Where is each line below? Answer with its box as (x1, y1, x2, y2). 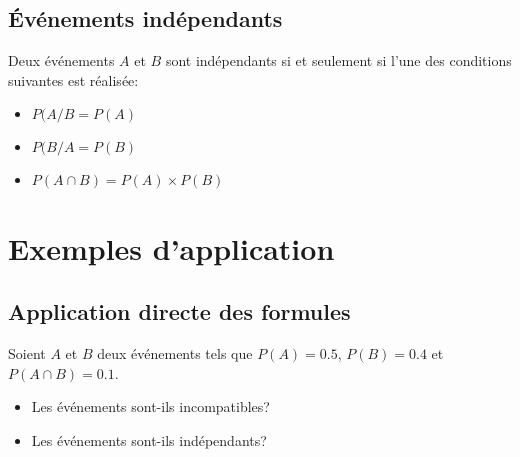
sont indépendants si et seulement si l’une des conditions (165, 50, 512, 71)
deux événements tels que (97, 342, 253, 363)
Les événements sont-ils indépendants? (31, 429, 267, 450)
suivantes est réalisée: (8, 69, 139, 90)
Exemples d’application (8, 227, 335, 268)
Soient (8, 342, 46, 363)
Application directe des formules (8, 296, 351, 327)
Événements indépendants (8, 3, 283, 34)
